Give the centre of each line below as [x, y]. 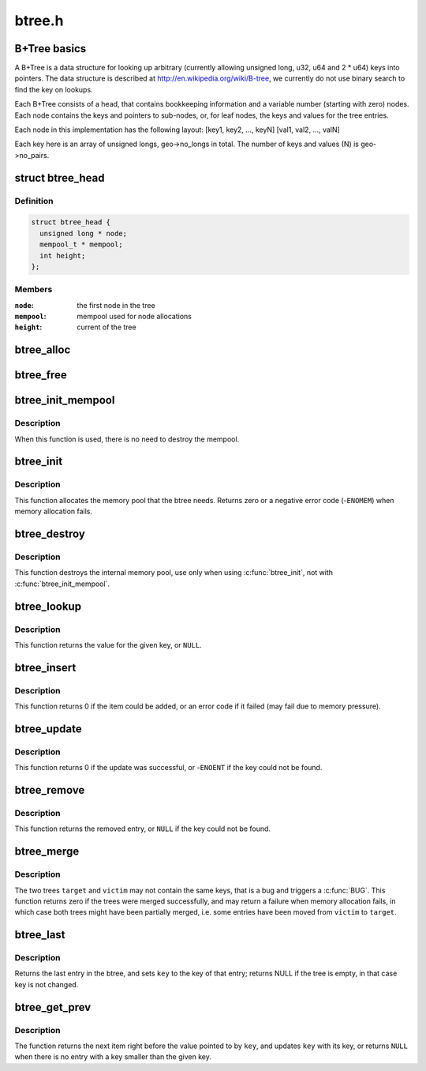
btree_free [41, 375]
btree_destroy [50, 534]
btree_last [40, 935]
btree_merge [47, 852]
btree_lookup [48, 606]
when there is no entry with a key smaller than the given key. [113, 1057]
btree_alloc [43, 350]
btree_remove [50, 790]
